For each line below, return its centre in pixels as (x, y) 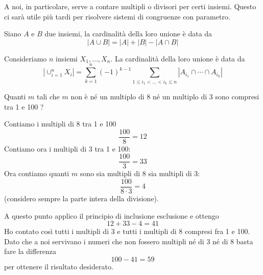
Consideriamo (26, 58)
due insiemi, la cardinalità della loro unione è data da (128, 34)
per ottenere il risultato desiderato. (59, 267)
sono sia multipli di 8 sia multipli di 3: (140, 173)
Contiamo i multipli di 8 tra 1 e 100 (60, 124)
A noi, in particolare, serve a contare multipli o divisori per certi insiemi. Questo (130, 6)
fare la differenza (30, 251)
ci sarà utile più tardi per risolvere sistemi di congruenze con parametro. (117, 16)
